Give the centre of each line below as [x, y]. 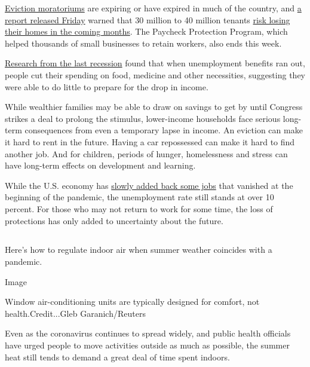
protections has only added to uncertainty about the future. [114, 220]
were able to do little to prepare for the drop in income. [107, 86]
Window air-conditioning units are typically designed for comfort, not [132, 302]
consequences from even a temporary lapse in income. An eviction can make [164, 130]
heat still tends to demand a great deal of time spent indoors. [117, 357]
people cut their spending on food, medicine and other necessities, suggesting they [155, 74]
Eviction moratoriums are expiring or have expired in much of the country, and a [153, 8]
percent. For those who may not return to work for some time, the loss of [139, 208]
